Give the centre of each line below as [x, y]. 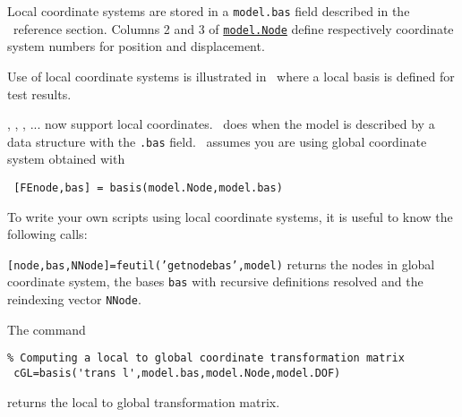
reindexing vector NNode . [74, 299]
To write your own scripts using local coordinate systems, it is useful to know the [230, 216]
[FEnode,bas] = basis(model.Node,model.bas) [148, 187]
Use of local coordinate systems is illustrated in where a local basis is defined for [231, 76]
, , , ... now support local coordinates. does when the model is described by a [221, 124]
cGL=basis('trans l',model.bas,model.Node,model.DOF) [177, 373]
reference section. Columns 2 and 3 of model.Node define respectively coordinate [233, 28]
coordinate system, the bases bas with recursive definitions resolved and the [215, 281]
